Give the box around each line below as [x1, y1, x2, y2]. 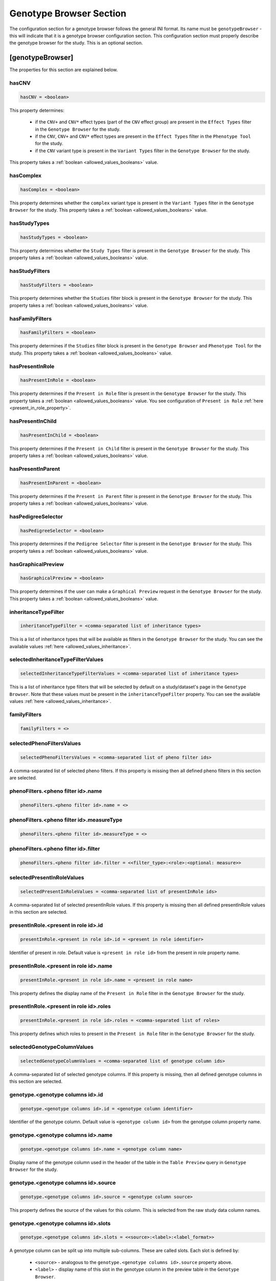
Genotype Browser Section [9, 8, 127, 19]
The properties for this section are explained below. [9, 67, 118, 73]
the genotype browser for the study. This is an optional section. [9, 40, 143, 46]
